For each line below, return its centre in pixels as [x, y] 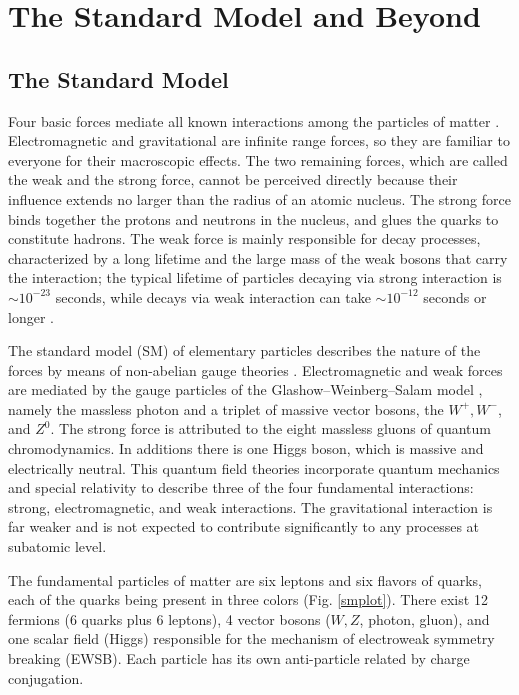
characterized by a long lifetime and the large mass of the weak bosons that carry [258, 257]
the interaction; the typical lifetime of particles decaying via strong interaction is [255, 277]
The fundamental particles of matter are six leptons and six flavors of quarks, [245, 579]
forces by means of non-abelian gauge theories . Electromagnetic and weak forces [255, 369]
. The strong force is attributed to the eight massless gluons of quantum [270, 428]
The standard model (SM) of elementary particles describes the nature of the [244, 350]
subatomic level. [57, 546]
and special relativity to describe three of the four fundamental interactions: [241, 487]
